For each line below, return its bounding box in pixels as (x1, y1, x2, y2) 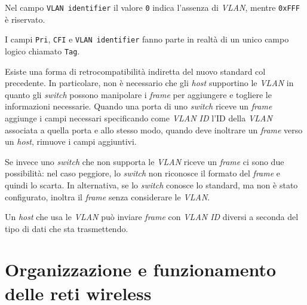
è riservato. (5, 13, 45, 25)
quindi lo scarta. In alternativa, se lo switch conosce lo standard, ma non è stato (5, 178, 298, 191)
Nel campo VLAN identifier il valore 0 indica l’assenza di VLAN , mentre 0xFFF (5, 1, 300, 13)
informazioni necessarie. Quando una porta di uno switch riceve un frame (5, 100, 272, 112)
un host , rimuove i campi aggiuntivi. (5, 135, 137, 148)
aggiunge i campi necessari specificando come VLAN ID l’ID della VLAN (5, 111, 272, 124)
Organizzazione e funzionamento (5, 257, 277, 282)
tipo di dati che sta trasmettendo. (5, 222, 128, 234)
